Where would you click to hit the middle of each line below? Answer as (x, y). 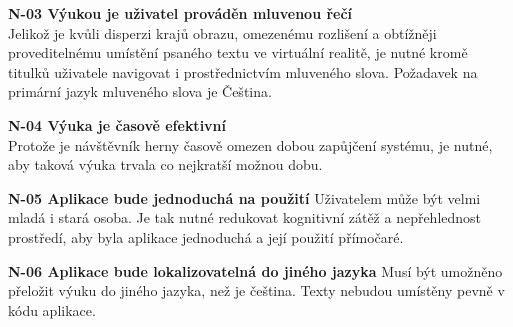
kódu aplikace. (52, 309)
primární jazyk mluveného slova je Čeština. (140, 91)
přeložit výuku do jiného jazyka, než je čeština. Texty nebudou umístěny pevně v (256, 290)
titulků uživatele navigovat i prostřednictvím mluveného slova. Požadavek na (243, 71)
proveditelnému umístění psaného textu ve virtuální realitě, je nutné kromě (238, 52)
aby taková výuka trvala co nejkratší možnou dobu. (165, 164)
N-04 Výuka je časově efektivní (117, 124)
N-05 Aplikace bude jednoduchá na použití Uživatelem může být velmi (244, 197)
